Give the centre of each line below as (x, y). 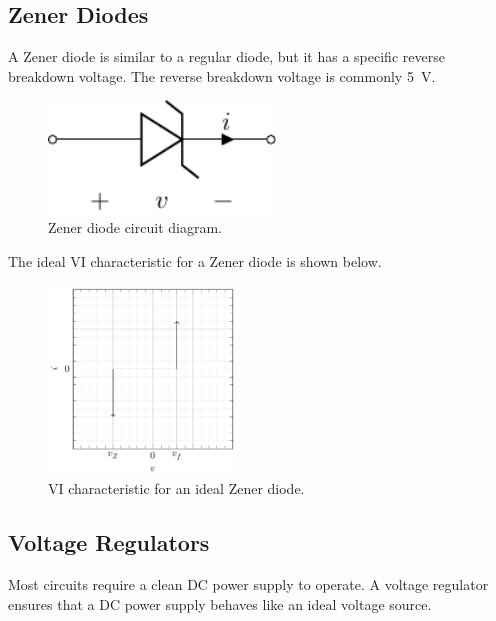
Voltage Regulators (109, 542)
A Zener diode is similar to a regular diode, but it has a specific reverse (226, 56)
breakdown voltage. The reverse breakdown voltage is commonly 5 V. (222, 75)
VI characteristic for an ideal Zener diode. (176, 488)
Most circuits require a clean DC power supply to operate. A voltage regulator (248, 583)
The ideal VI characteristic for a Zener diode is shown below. (195, 260)
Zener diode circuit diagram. (135, 227)
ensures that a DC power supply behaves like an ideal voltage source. (220, 603)
